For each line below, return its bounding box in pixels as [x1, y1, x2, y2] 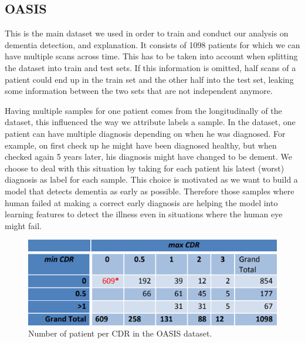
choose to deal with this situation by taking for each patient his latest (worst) [5, 162, 284, 174]
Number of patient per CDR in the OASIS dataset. [28, 327, 212, 339]
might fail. [5, 219, 42, 231]
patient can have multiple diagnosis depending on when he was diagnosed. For [5, 127, 286, 139]
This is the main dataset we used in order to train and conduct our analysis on [5, 27, 289, 39]
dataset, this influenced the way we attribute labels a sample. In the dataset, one [5, 116, 296, 128]
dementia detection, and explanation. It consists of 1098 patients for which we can [5, 38, 300, 51]
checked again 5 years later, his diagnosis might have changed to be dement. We [5, 150, 292, 163]
